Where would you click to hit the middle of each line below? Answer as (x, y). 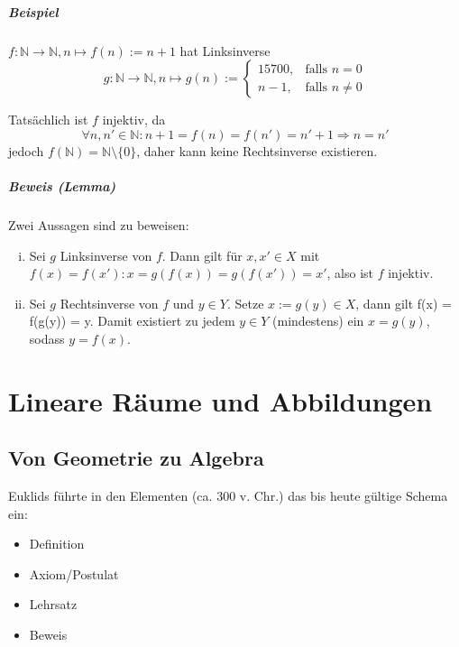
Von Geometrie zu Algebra (136, 458)
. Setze (245, 303)
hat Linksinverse (225, 50)
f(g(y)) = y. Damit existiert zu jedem (132, 321)
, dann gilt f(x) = (404, 303)
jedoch (26, 150)
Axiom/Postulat (74, 573)
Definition (57, 544)
